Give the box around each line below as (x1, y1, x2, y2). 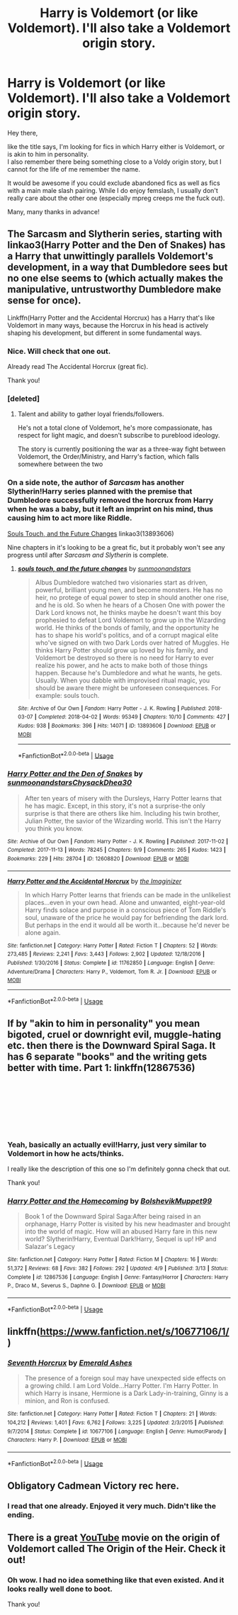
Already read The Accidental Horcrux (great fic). (7, 362, 149, 371)
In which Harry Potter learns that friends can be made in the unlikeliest (24, 890, 232, 899)
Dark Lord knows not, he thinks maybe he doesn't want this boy (35, 608, 222, 616)
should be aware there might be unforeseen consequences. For (35, 683, 221, 692)
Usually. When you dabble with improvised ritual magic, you (35, 676, 210, 684)
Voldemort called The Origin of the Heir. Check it (7, 1543, 226, 1555)
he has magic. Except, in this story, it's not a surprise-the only (24, 801, 205, 810)
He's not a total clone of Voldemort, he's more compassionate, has (17, 423, 212, 432)
